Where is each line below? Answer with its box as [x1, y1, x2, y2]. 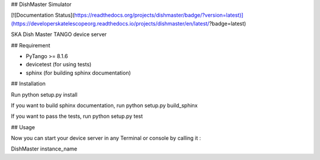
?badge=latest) [209, 20, 247, 27]
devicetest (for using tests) [25, 61, 92, 68]
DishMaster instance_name [11, 145, 78, 152]
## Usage [11, 123, 36, 130]
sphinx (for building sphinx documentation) [25, 69, 132, 76]
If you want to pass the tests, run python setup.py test [11, 113, 143, 120]
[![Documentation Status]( [11, 12, 75, 19]
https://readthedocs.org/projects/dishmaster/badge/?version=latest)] [74, 12, 244, 19]
